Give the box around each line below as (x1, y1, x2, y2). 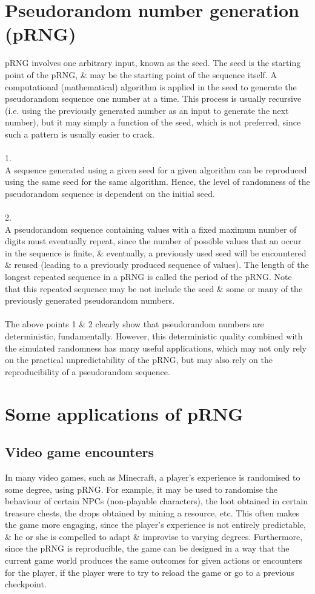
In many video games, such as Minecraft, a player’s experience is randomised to (5, 470, 300, 483)
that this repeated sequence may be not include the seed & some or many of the (5, 282, 303, 295)
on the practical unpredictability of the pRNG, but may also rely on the (5, 353, 273, 366)
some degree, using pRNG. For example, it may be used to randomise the (5, 482, 278, 495)
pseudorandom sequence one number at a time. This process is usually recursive (5, 92, 302, 105)
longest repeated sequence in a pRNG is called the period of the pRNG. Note (5, 270, 292, 282)
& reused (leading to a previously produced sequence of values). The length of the (5, 258, 309, 271)
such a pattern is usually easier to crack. (5, 127, 154, 140)
